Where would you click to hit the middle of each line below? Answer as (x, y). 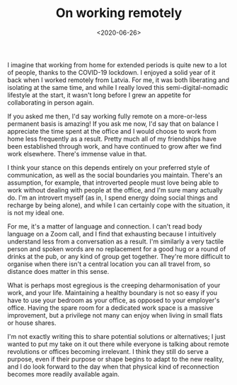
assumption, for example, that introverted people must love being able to (113, 183)
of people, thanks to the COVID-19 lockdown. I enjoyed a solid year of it (111, 72)
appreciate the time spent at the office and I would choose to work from (112, 131)
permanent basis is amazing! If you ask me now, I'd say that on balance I (113, 123)
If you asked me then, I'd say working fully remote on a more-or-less (107, 116)
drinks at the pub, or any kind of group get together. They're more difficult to (119, 256)
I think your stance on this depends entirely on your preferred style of (109, 167)
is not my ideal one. (36, 212)
